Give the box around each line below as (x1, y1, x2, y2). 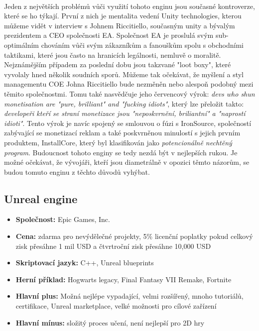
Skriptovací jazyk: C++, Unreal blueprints (15, 257, 154, 268)
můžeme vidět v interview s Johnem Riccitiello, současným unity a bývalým (4, 20, 235, 30)
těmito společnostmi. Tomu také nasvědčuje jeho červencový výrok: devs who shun (4, 88, 255, 99)
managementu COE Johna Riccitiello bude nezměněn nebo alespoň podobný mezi (4, 79, 254, 89)
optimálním (4, 39, 39, 50)
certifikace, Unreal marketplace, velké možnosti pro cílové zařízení (15, 301, 217, 311)
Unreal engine (4, 191, 78, 206)
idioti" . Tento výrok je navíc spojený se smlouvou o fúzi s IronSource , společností (4, 117, 252, 128)
